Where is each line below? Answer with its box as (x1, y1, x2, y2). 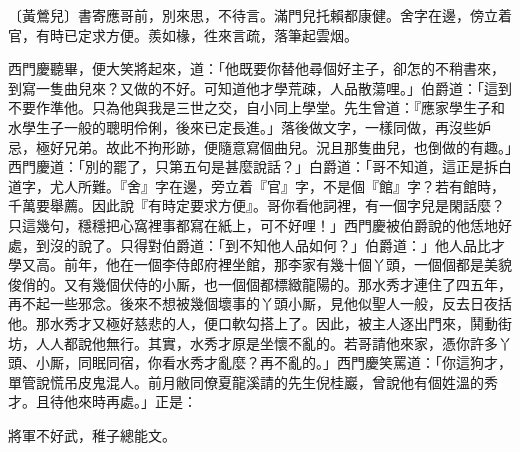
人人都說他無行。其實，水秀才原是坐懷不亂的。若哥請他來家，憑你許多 (35, 332, 498, 353)
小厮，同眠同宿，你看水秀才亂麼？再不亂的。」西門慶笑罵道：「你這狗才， (35, 352, 512, 373)
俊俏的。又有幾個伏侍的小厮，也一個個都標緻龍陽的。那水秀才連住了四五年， (8, 273, 512, 294)
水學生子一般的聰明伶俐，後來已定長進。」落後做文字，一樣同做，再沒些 (8, 116, 477, 137)
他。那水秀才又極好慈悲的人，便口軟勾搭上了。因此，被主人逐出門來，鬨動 (8, 312, 498, 333)
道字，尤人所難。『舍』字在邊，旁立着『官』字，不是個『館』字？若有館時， (8, 175, 505, 196)
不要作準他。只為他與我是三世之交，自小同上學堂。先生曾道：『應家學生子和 (8, 97, 505, 118)
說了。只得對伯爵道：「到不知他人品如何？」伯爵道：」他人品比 (77, 234, 491, 255)
